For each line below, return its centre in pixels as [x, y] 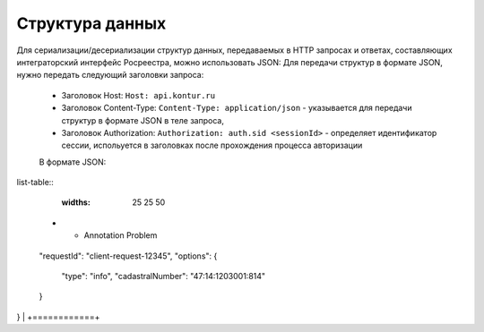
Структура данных [91, 23]
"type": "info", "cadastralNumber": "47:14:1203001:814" [164, 277]
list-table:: [35, 183]
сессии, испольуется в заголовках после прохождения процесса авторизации [212, 145]
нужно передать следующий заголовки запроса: [110, 75]
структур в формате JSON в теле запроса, [143, 120]
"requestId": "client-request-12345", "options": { [128, 256]
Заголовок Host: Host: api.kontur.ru [138, 95]
